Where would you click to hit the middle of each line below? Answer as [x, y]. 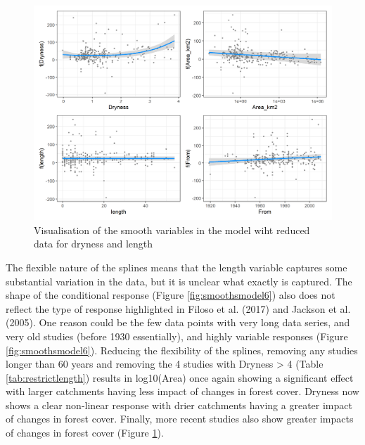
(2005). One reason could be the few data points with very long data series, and [178, 322]
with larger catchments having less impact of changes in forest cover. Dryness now [182, 391]
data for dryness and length [94, 244]
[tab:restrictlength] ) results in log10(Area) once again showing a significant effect [180, 377]
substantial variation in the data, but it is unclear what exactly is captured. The [179, 281]
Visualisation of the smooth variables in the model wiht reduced [172, 230]
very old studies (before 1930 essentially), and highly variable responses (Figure [177, 336]
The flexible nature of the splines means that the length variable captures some [177, 267]
